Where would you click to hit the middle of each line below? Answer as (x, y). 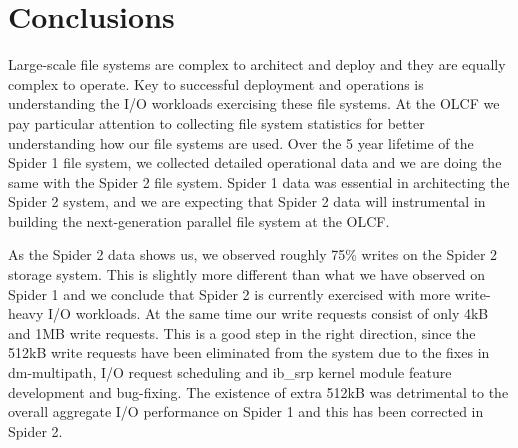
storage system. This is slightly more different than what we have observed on (247, 274)
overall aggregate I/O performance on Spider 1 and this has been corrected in (246, 411)
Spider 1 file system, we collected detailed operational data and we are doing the (255, 162)
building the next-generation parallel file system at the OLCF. (199, 220)
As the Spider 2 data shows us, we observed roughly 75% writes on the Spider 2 (253, 254)
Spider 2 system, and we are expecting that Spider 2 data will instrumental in (247, 201)
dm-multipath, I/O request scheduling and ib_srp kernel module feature (230, 372)
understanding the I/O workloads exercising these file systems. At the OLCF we (254, 103)
